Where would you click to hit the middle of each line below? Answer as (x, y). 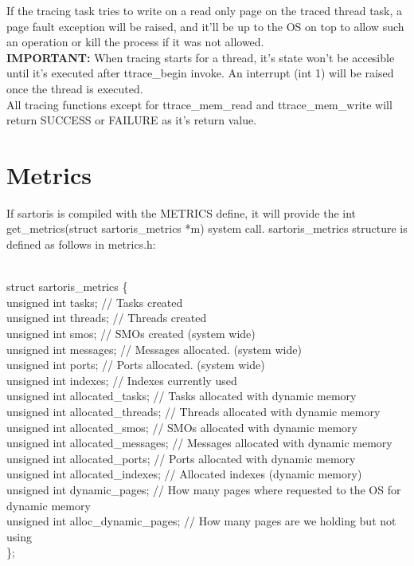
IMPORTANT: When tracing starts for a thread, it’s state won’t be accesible (201, 57)
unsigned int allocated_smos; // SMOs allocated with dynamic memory (182, 427)
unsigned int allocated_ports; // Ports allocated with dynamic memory (181, 458)
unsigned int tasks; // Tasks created (95, 302)
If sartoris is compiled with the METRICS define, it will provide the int (182, 212)
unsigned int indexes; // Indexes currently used (122, 380)
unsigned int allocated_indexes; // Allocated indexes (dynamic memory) (184, 474)
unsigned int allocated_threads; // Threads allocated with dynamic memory (193, 411)
